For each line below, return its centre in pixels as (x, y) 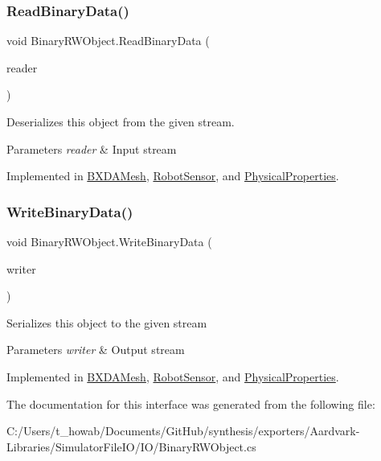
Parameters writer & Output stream (96, 350)
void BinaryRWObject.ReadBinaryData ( (108, 41)
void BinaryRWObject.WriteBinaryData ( (109, 241)
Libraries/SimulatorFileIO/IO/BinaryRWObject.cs (131, 446)
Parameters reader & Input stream (92, 148)
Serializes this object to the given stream (107, 322)
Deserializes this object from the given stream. (121, 121)
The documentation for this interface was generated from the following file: (191, 403)
